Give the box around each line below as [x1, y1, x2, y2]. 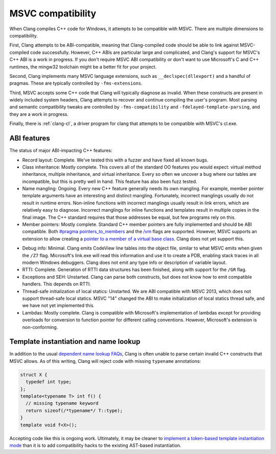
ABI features [9, 134, 51, 143]
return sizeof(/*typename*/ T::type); [26, 407, 123, 414]
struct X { [20, 372, 48, 378]
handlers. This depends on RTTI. [22, 281, 91, 287]
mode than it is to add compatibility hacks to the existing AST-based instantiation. [9, 442, 181, 448]
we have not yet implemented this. [22, 302, 95, 308]
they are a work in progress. [9, 111, 69, 117]
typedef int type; [26, 379, 72, 385]
